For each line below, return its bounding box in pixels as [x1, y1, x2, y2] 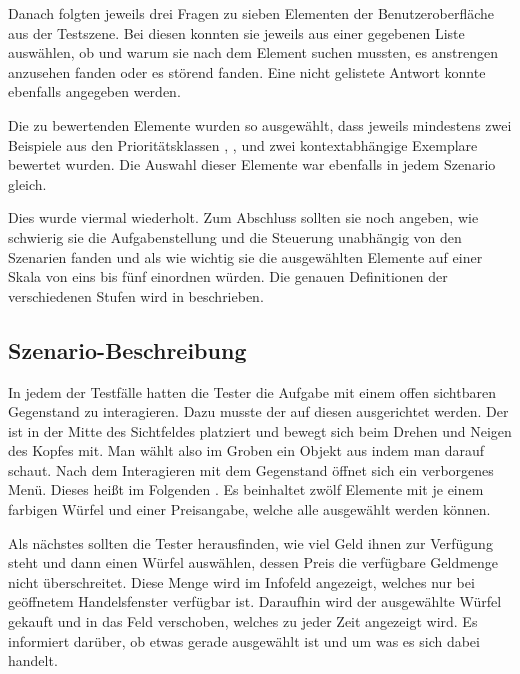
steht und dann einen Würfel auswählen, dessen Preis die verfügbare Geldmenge [8, 552, 499, 573]
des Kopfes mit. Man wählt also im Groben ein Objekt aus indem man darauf [8, 440, 485, 461]
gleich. [8, 173, 47, 194]
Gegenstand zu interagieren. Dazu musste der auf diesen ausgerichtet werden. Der [8, 401, 509, 422]
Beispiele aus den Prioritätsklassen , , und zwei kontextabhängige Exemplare [8, 134, 478, 155]
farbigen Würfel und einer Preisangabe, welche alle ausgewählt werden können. [8, 499, 491, 520]
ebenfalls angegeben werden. [8, 81, 181, 102]
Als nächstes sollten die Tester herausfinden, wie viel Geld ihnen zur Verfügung [8, 532, 493, 553]
